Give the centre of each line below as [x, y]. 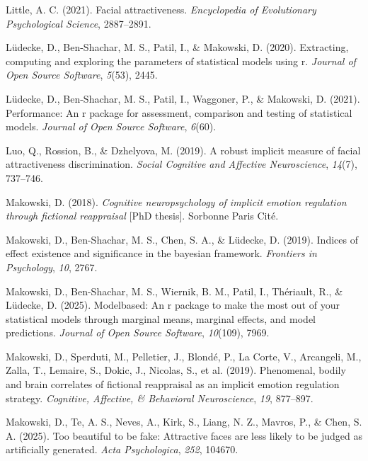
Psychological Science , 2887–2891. [79, 23]
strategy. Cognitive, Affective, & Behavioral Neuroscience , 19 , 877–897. [160, 398]
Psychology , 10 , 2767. [52, 267]
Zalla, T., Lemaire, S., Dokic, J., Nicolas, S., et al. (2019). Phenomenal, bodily [176, 370]
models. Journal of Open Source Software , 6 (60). [111, 126]
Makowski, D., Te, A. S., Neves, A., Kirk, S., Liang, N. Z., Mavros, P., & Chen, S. [184, 422]
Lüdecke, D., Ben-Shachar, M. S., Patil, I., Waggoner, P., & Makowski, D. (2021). [183, 98]
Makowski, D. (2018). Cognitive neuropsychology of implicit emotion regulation [176, 201]
